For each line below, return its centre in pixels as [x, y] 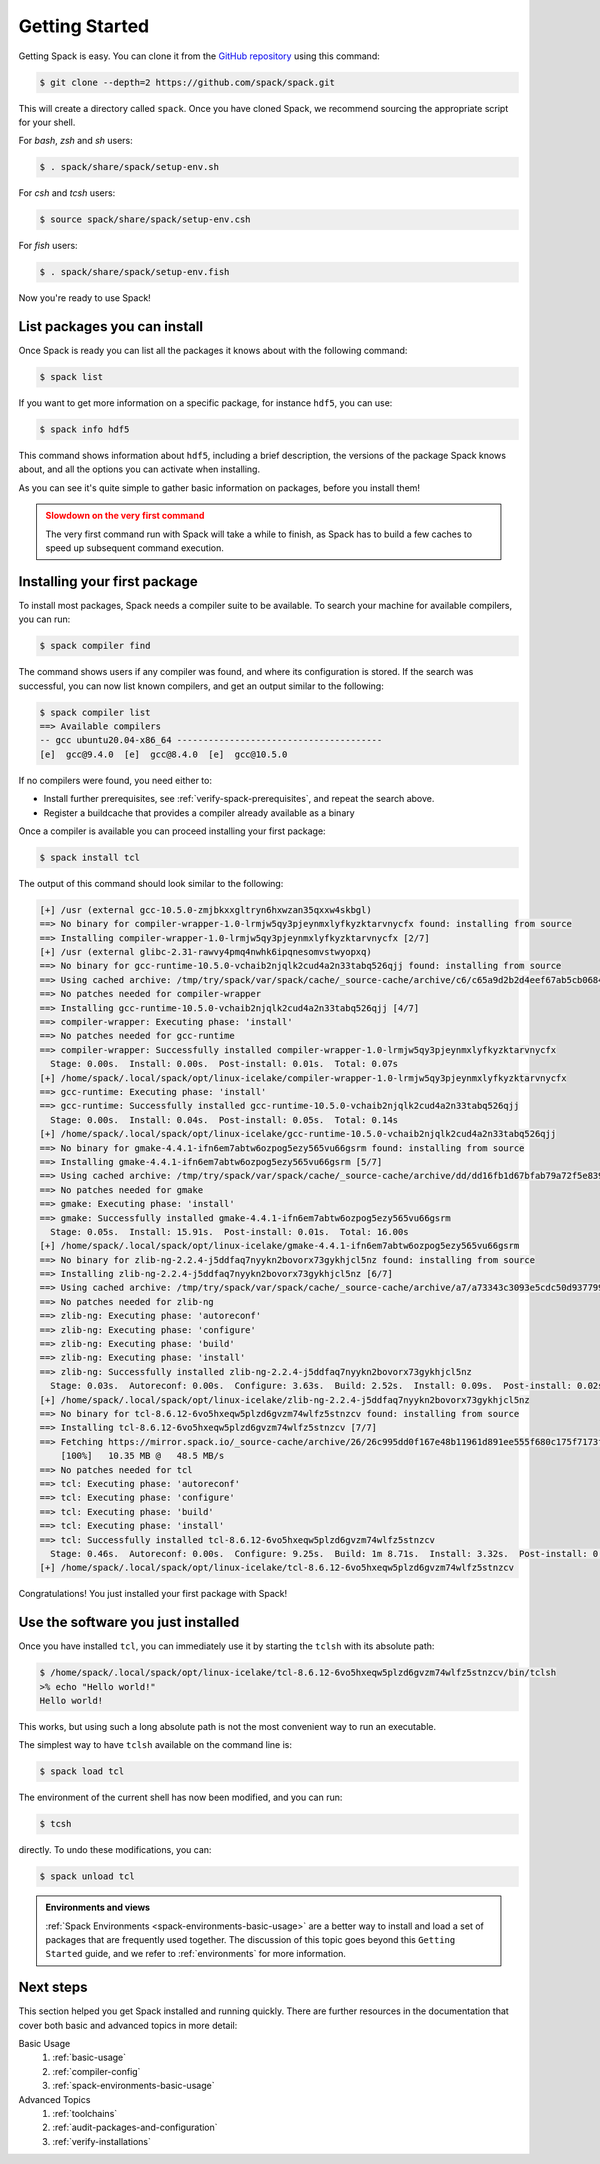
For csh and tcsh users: [67, 193]
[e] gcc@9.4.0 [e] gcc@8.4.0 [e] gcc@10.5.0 [163, 754]
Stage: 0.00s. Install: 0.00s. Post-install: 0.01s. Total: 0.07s [224, 1064]
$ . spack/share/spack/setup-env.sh [129, 167]
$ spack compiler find [95, 646]
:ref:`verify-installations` [102, 2141]
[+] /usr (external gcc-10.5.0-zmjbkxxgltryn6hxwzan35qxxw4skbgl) [205, 909]
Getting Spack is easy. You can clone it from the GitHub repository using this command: [199, 56]
